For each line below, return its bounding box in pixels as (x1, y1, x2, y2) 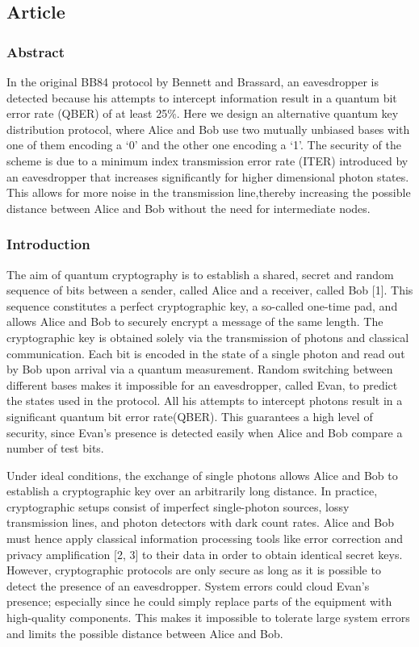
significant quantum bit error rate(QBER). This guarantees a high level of (6, 407, 373, 424)
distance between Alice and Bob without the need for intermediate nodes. (6, 199, 371, 216)
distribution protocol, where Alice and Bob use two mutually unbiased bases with (6, 120, 410, 137)
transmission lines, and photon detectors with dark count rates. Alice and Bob (6, 514, 394, 531)
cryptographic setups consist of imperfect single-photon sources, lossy (6, 498, 350, 515)
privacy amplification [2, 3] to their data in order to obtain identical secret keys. (6, 545, 403, 562)
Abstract (6, 41, 65, 61)
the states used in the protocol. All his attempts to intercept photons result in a (6, 392, 403, 409)
